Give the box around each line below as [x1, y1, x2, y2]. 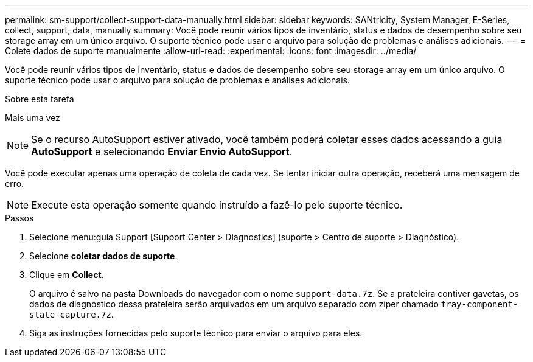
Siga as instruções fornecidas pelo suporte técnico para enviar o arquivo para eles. [29, 328, 363, 338]
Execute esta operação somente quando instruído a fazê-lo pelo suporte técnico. [31, 199, 403, 211]
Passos [5, 213, 34, 223]
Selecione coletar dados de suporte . [29, 251, 178, 261]
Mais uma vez [5, 113, 60, 123]
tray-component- [441, 299, 518, 309]
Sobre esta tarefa [5, 94, 74, 104]
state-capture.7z [29, 310, 111, 319]
